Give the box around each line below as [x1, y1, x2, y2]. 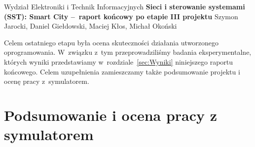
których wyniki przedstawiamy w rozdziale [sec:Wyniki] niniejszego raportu [4, 56, 233, 67]
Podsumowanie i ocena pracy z [4, 105, 218, 125]
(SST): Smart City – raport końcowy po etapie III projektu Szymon [4, 11, 238, 21]
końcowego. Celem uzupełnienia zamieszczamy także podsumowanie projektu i [4, 66, 240, 76]
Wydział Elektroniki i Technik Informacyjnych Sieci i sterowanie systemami [4, 1, 245, 11]
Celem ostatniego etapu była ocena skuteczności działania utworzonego [4, 37, 219, 47]
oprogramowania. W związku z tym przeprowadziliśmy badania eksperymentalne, [4, 47, 252, 57]
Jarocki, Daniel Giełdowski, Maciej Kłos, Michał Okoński [4, 21, 177, 31]
